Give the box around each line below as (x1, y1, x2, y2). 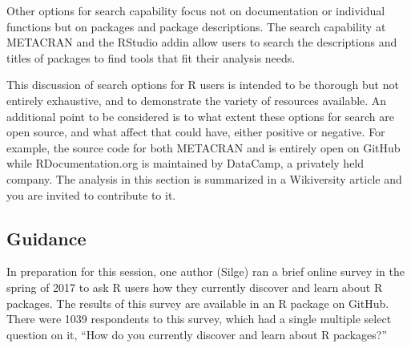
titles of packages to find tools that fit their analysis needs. (6, 49, 296, 66)
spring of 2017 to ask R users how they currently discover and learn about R (6, 278, 383, 295)
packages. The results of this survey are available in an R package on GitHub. (6, 294, 389, 311)
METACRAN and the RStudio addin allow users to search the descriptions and (6, 34, 397, 51)
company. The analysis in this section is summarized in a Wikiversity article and (6, 170, 402, 187)
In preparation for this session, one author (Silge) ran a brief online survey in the (6, 263, 405, 280)
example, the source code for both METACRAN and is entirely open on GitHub (6, 139, 401, 156)
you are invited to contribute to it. (6, 186, 176, 203)
